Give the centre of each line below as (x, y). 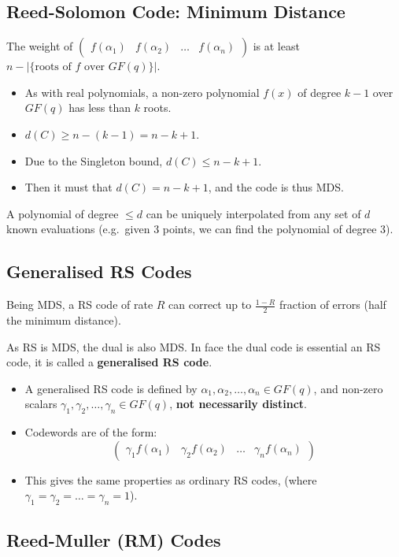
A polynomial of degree (63, 213)
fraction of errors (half (332, 304)
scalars (41, 404)
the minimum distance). (64, 319)
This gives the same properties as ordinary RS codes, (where (171, 479)
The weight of (40, 46)
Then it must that (68, 187)
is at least (276, 46)
